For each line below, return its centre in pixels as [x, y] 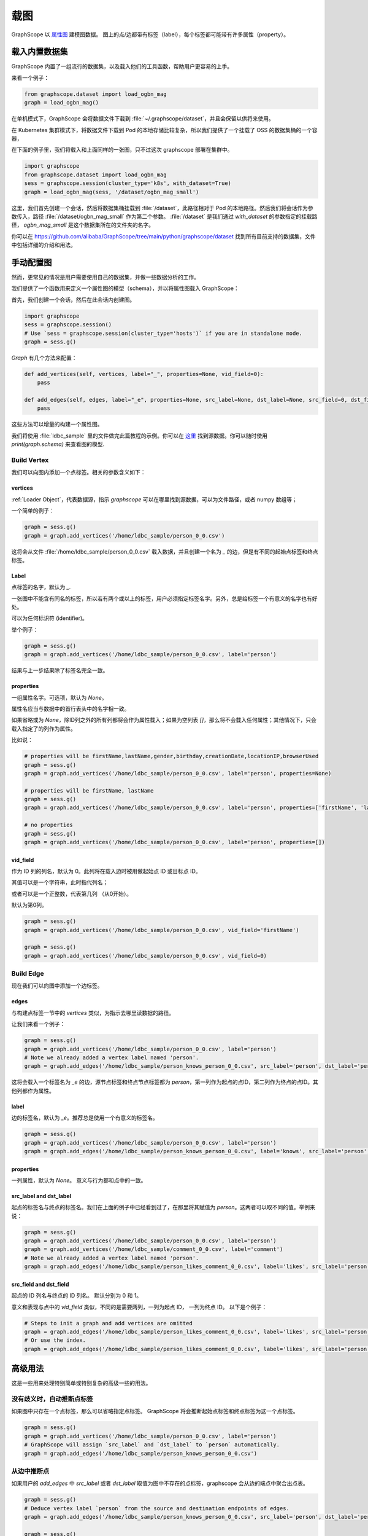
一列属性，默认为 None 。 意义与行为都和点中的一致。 [79, 1180]
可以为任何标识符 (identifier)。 [50, 618]
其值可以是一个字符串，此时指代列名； [60, 882]
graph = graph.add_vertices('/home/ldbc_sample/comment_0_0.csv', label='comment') [154, 1249]
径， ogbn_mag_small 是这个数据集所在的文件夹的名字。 [83, 225]
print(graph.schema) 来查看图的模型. [58, 444]
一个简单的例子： [33, 511]
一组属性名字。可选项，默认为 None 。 [59, 697]
